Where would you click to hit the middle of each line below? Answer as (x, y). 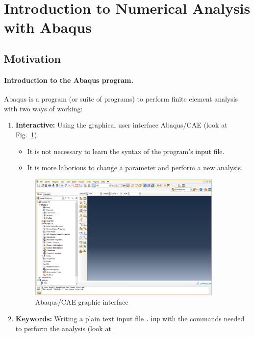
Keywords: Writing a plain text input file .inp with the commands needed (130, 318)
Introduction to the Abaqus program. (69, 80)
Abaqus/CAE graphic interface (82, 302)
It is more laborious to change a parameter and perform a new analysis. (135, 168)
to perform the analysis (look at (63, 328)
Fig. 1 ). (27, 134)
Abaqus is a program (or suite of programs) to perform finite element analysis (121, 99)
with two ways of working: (43, 108)
